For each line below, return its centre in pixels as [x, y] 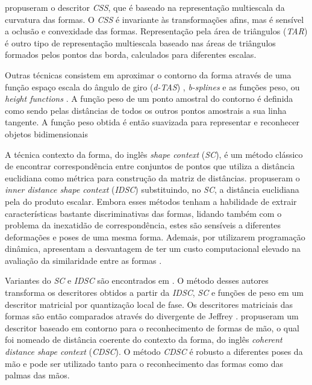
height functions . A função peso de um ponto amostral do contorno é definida [149, 99]
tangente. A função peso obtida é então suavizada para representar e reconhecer [152, 122]
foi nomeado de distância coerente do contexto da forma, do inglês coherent [144, 340]
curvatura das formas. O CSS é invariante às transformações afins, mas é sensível [154, 19]
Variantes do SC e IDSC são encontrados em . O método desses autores [137, 280]
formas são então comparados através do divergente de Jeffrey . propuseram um [152, 316]
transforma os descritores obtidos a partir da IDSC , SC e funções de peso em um [154, 293]
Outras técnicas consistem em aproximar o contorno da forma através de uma [148, 74]
